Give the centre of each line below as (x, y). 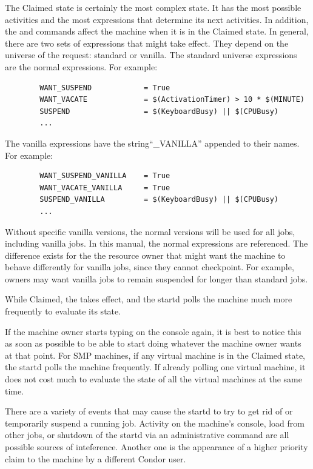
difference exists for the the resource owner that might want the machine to (145, 255)
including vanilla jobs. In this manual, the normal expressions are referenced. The (156, 243)
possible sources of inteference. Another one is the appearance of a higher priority (156, 447)
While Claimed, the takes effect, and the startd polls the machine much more (149, 299)
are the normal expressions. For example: (81, 66)
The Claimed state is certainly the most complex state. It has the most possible (153, 7)
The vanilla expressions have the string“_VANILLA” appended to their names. (152, 143)
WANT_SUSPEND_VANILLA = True (105, 176)
